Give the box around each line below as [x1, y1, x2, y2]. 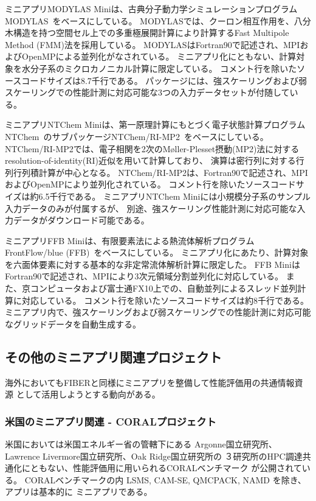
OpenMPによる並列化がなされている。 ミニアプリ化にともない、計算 [21, 50, 297, 63]
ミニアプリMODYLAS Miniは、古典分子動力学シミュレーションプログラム [5, 2, 298, 15]
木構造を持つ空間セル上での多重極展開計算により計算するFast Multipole [5, 26, 289, 39]
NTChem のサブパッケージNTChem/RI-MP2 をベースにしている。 [5, 130, 269, 142]
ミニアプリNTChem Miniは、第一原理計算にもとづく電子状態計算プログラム [5, 118, 306, 131]
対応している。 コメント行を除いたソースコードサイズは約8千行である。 [21, 293, 309, 306]
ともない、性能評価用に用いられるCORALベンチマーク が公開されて [30, 461, 302, 474]
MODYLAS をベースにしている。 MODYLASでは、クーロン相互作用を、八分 [5, 14, 311, 27]
